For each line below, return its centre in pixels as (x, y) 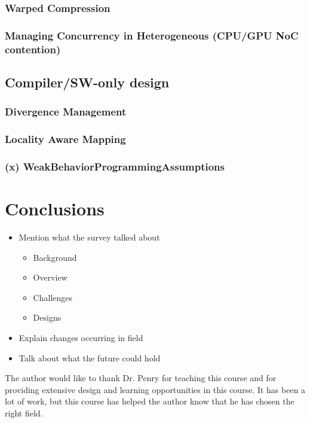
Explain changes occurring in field (81, 338)
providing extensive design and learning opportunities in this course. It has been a (155, 389)
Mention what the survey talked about (89, 237)
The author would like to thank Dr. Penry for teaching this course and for (141, 378)
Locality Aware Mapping (65, 139)
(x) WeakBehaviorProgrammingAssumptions (115, 166)
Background (55, 257)
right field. (24, 413)
